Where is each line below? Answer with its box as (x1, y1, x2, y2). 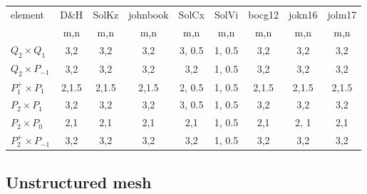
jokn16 (289, 6, 318, 21)
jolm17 (327, 6, 357, 21)
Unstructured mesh (6, 170, 152, 193)
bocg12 (248, 6, 279, 21)
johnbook (128, 6, 169, 21)
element (11, 6, 45, 21)
